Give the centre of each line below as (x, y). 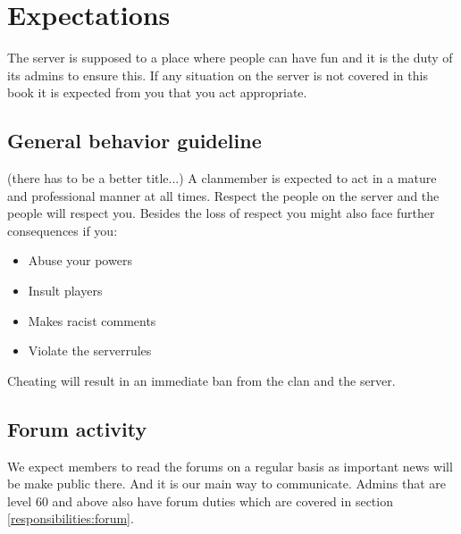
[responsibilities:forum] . (71, 518)
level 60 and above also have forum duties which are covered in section (200, 501)
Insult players (65, 291)
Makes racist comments (92, 320)
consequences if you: (63, 230)
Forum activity (77, 428)
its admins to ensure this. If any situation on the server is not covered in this (218, 75)
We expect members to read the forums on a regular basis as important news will (230, 466)
